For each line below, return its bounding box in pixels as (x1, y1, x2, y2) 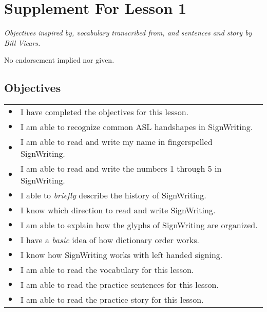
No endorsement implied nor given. (4, 54, 115, 65)
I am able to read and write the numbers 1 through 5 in (21, 162, 222, 175)
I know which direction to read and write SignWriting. (21, 204, 216, 216)
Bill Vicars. (4, 37, 41, 48)
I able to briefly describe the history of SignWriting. (21, 189, 206, 201)
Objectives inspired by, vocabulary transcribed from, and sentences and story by (4, 27, 252, 38)
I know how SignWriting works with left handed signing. (21, 249, 223, 261)
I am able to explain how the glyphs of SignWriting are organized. (21, 219, 258, 231)
